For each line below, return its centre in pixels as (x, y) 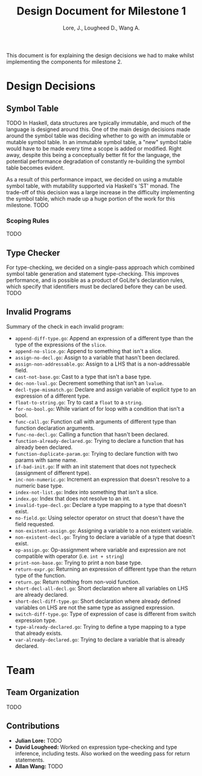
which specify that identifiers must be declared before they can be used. (96, 287)
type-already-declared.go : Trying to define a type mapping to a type (100, 626)
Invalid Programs (39, 312)
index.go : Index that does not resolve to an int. (73, 498)
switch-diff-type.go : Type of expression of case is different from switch (106, 614)
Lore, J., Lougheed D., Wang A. (101, 28)
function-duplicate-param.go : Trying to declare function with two (96, 453)
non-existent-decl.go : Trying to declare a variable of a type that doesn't (105, 537)
